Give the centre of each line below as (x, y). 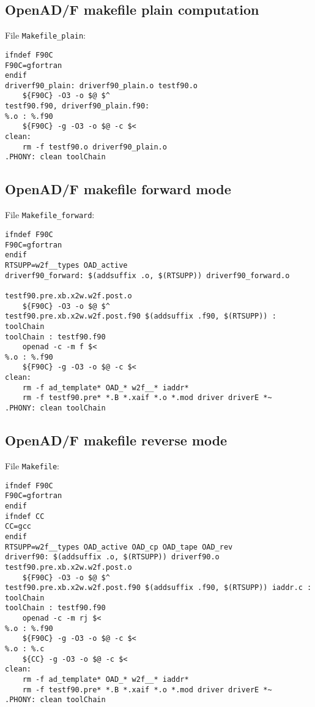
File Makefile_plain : (45, 35)
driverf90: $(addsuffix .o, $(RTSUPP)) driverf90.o (112, 557)
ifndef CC (25, 516)
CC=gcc (18, 527)
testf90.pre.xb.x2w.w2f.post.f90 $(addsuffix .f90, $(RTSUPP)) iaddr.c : (158, 588)
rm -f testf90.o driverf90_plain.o (94, 147)
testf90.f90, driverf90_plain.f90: (77, 106)
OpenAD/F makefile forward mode (118, 189)
